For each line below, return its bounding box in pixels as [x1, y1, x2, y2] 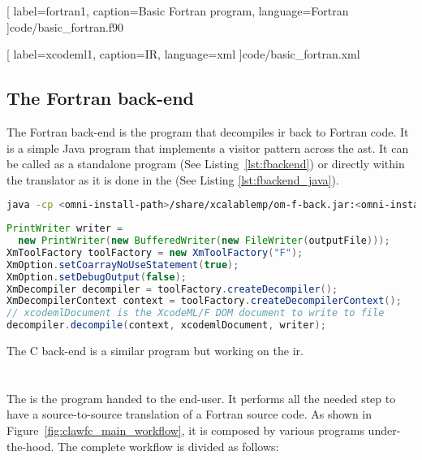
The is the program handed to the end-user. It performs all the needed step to [6, 389, 396, 406]
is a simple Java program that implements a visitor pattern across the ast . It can [6, 139, 409, 156]
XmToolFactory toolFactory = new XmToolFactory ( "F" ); [6, 246, 304, 258]
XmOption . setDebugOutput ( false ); [6, 271, 187, 283]
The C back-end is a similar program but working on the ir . [6, 342, 304, 359]
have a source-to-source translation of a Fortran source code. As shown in [6, 406, 372, 423]
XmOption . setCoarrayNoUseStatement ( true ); [6, 258, 239, 271]
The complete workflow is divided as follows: [58, 437, 279, 454]
